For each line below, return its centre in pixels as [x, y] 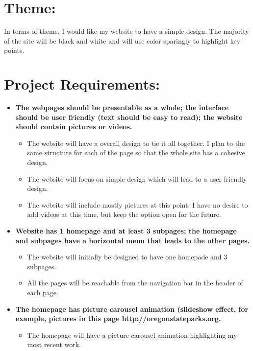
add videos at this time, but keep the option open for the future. [124, 214]
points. [14, 50]
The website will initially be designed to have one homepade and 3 [127, 257]
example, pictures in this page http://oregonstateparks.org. [118, 318]
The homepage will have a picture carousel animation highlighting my [132, 335]
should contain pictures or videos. [74, 127]
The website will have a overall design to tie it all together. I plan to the [136, 143]
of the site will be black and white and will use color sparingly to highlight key [122, 40]
